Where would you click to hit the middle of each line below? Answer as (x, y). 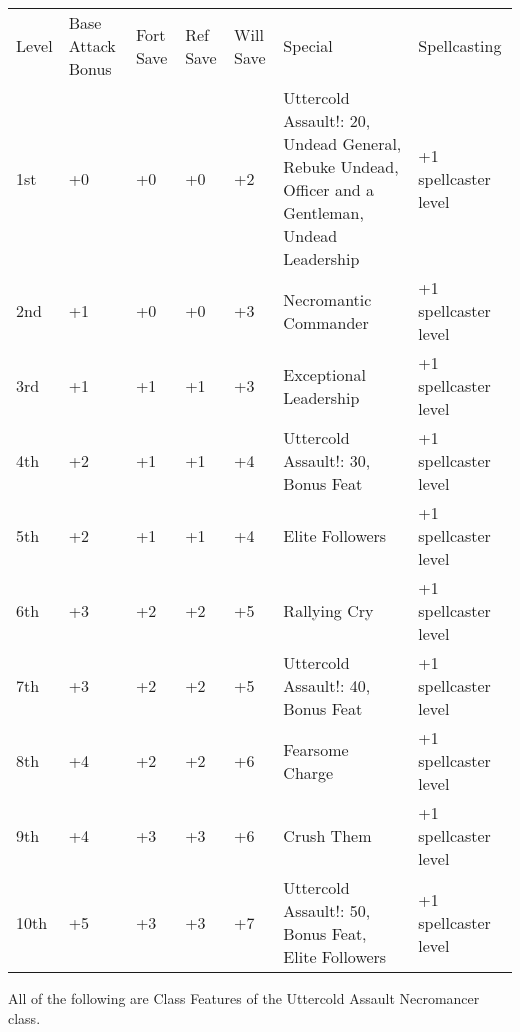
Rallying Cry (328, 610)
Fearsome (316, 749)
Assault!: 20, (327, 120)
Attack (92, 45)
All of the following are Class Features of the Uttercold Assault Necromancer (244, 998)
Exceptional (324, 374)
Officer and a (329, 189)
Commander (326, 322)
